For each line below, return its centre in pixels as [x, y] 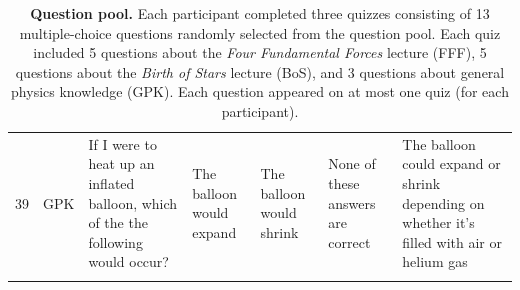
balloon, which [133, 202]
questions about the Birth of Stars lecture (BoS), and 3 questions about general [260, 71]
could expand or [451, 163]
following [115, 241]
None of [352, 163]
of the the [118, 222]
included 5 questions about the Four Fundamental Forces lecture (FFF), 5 [260, 52]
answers [352, 202]
